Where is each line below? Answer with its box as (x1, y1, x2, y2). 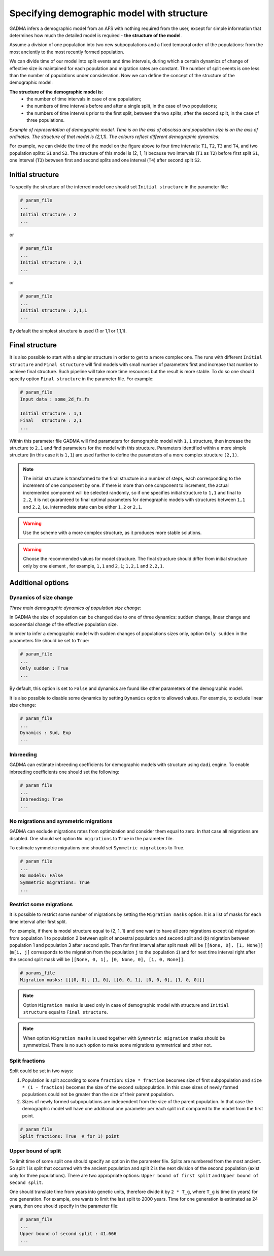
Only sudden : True (20, 666, 68, 671)
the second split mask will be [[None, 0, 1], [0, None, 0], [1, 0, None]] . (9, 956, 185, 962)
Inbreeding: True (20, 797, 63, 802)
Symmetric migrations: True (20, 880, 90, 885)
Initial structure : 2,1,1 (20, 308, 87, 313)
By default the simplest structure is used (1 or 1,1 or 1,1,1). (9, 327, 127, 334)
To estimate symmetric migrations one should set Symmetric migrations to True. (9, 845, 185, 851)
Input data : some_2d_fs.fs (20, 396, 90, 402)
